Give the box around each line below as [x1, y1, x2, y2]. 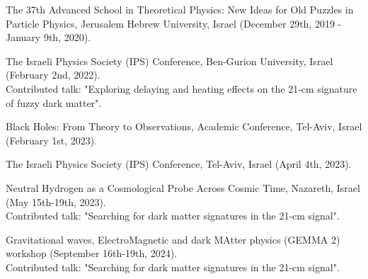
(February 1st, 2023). [6, 132, 98, 147]
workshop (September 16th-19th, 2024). [6, 246, 178, 261]
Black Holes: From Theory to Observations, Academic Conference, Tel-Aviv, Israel [6, 119, 362, 134]
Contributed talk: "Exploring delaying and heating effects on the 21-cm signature [6, 81, 357, 96]
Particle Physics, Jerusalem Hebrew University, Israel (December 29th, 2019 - [6, 16, 342, 30]
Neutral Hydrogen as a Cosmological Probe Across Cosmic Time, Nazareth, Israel [6, 180, 360, 195]
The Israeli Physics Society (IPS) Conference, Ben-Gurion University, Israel [6, 53, 333, 68]
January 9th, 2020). [6, 30, 91, 45]
